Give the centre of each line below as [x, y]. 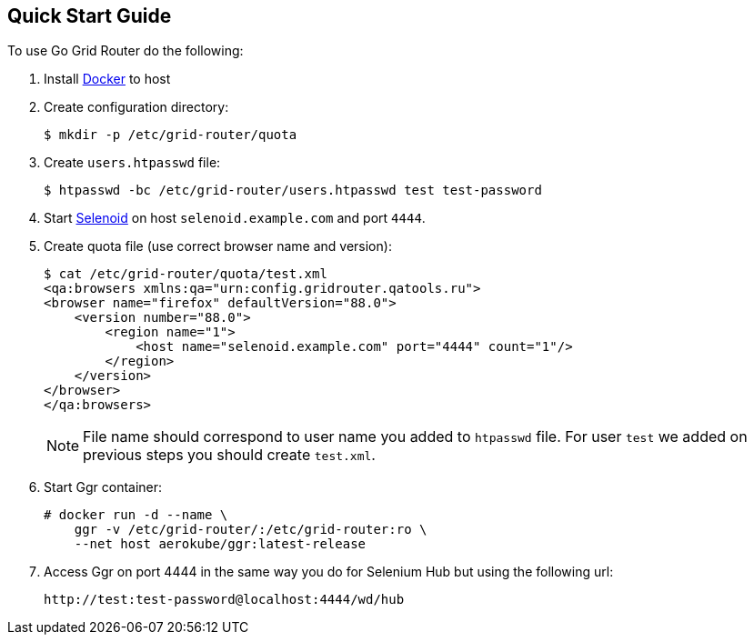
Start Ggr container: [103, 487]
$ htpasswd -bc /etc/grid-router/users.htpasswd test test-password [293, 191]
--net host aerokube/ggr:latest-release [220, 544]
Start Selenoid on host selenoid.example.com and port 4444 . [235, 218]
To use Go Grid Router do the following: [126, 51]
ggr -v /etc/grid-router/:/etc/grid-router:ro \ [251, 530]
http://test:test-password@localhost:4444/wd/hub [224, 600]
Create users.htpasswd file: [132, 163]
